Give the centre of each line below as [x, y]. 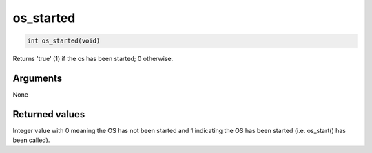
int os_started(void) [64, 41]
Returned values [49, 114]
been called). [31, 140]
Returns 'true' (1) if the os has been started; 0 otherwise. [93, 59]
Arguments [38, 78]
